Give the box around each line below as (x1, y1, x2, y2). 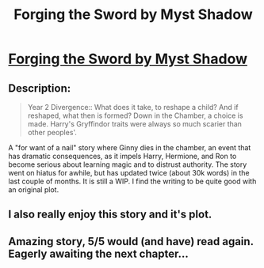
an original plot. (8, 185, 59, 194)
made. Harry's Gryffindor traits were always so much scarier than (27, 119, 242, 128)
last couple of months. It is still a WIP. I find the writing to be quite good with (8, 176, 257, 186)
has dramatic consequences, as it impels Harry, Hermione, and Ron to (8, 152, 237, 160)
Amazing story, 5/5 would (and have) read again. (8, 235, 254, 248)
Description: (8, 81, 71, 95)
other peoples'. (27, 128, 78, 137)
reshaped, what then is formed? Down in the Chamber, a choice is (27, 111, 243, 120)
